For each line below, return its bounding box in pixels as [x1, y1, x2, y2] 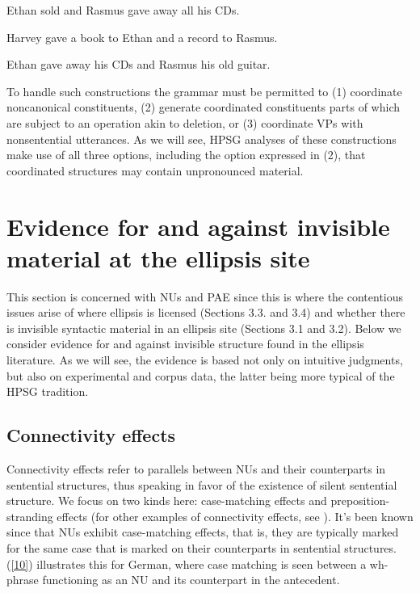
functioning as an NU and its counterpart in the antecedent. [42, 571, 340, 588]
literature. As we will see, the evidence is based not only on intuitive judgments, [6, 351, 403, 368]
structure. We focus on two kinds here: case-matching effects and [6, 492, 327, 509]
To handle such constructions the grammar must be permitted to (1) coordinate [6, 82, 402, 99]
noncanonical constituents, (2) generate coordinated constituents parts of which [6, 99, 401, 116]
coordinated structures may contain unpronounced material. [6, 162, 304, 179]
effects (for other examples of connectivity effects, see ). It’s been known [57, 507, 414, 524]
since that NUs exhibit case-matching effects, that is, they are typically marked [6, 524, 399, 540]
